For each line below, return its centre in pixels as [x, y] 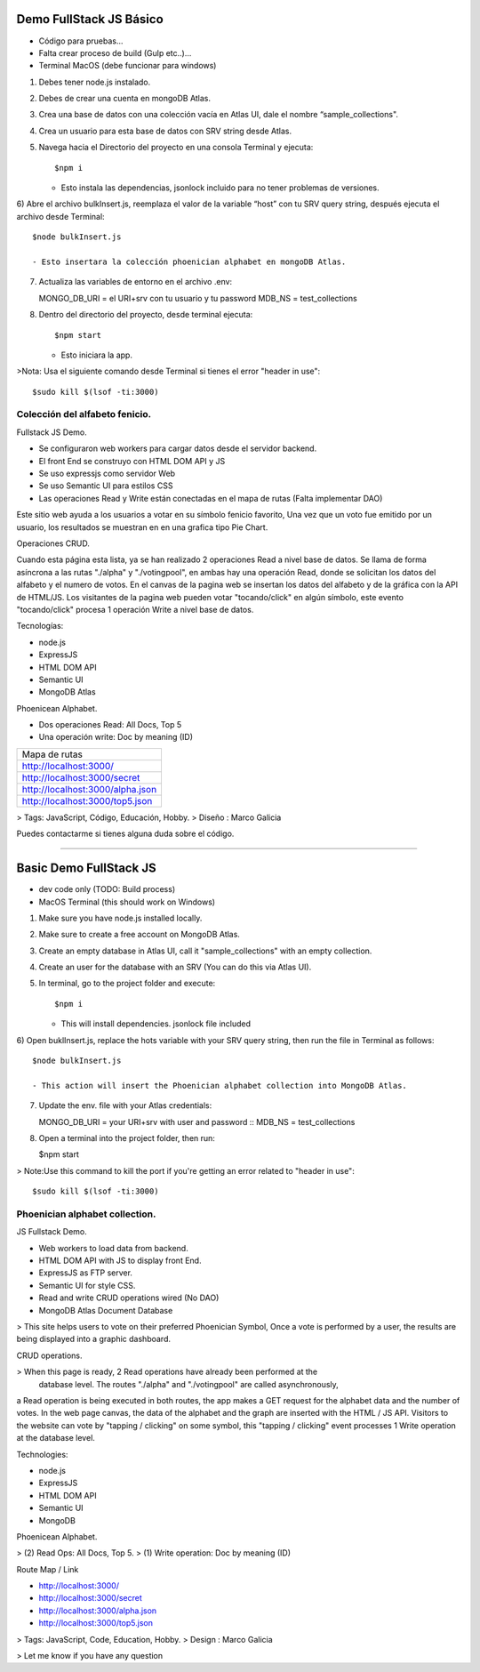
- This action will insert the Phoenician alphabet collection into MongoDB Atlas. [220, 1085]
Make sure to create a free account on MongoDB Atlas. [139, 935]
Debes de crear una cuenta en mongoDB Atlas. [125, 99]
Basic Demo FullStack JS [86, 868]
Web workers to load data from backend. [113, 1248]
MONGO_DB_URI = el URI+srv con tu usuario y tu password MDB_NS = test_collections [198, 298]
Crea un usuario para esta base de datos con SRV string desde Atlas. [165, 131]
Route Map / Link [48, 1569]
